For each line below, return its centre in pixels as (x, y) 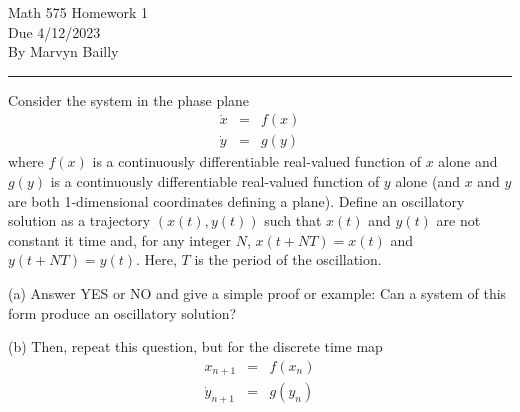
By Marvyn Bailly (63, 51)
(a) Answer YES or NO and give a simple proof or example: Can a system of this (257, 293)
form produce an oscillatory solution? (122, 312)
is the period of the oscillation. (288, 259)
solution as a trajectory (79, 220)
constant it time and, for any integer (119, 239)
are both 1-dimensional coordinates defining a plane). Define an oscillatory (236, 200)
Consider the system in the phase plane (129, 99)
